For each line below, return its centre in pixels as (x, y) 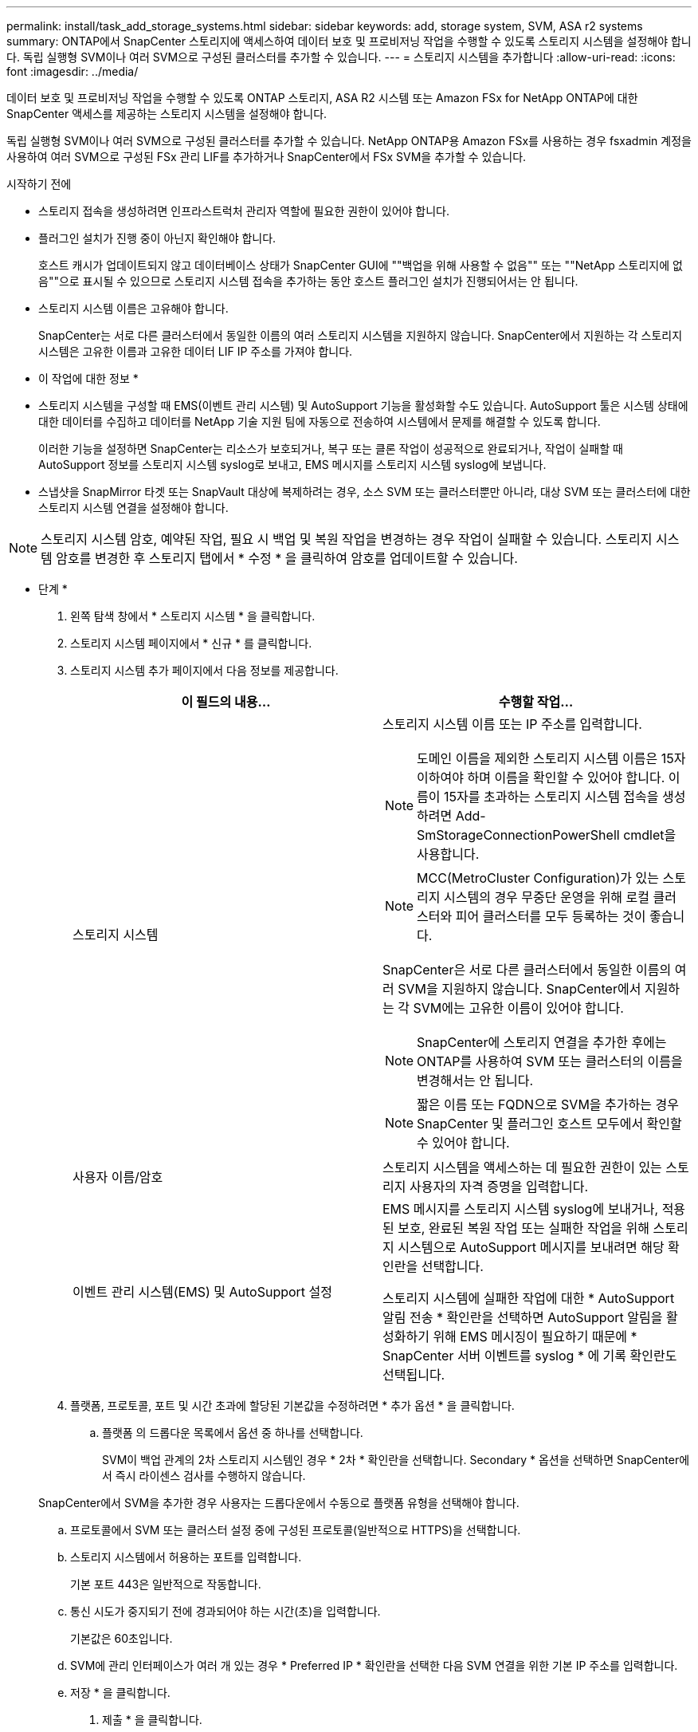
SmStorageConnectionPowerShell (518, 835)
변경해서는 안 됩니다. (475, 1081)
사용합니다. (448, 854)
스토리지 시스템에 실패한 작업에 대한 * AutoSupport (529, 1298)
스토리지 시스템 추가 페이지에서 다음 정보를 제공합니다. (204, 670)
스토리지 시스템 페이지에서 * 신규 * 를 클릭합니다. (191, 643)
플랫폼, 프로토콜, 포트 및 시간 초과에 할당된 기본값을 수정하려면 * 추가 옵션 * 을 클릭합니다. (292, 1405)
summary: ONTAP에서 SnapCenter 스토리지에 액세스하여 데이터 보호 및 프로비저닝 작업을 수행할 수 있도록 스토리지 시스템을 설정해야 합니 (349, 41)
